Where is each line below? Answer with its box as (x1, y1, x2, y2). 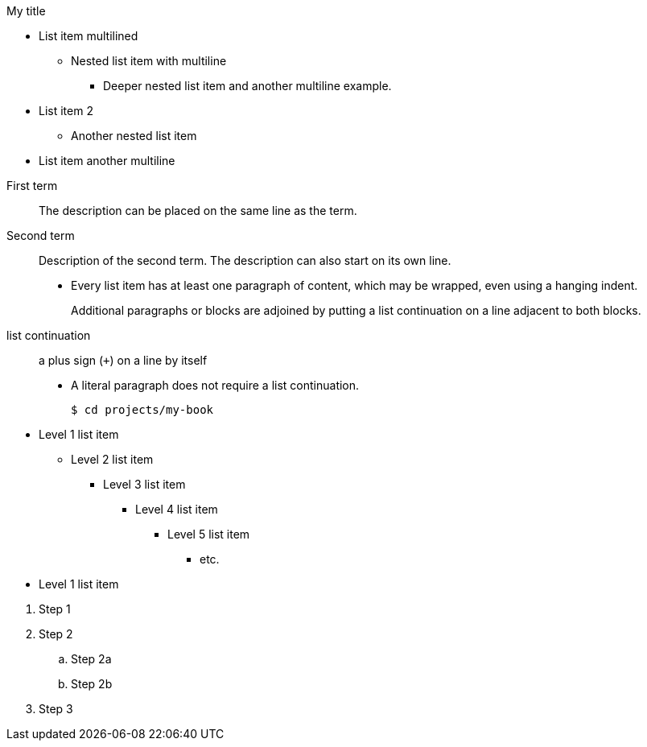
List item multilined (39, 29, 138, 43)
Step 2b (71, 677, 113, 691)
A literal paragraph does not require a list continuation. (71, 378, 360, 392)
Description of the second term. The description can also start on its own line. (39, 254, 451, 267)
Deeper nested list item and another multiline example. (103, 79, 392, 93)
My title (6, 4, 46, 18)
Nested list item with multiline (71, 54, 227, 68)
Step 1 (39, 602, 71, 616)
